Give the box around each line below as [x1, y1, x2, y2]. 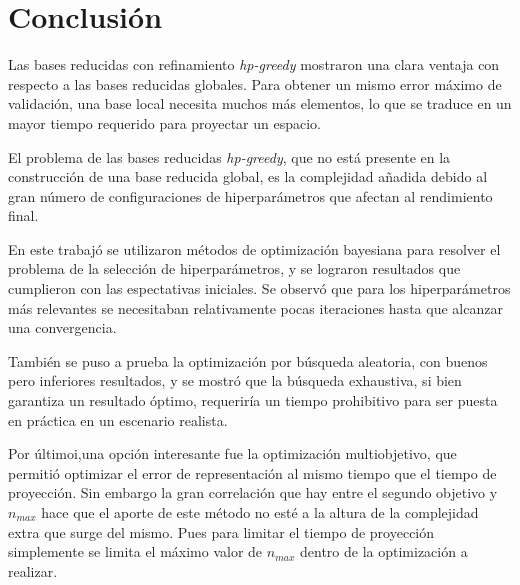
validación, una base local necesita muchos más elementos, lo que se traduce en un [8, 93, 512, 114]
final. [8, 205, 39, 226]
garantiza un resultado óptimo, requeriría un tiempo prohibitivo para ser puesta [8, 390, 498, 411]
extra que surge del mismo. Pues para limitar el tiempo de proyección [8, 521, 435, 542]
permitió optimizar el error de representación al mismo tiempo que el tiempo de [8, 462, 497, 483]
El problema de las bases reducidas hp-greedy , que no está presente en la [8, 146, 451, 167]
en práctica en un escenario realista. [8, 409, 228, 430]
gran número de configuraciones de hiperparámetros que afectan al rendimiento [8, 185, 493, 206]
